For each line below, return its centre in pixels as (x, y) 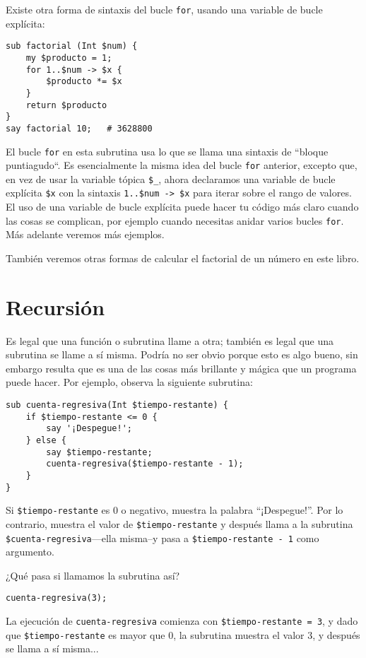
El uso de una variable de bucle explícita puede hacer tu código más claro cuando (182, 207)
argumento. (30, 552)
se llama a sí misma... (52, 648)
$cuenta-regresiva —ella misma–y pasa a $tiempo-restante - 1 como (163, 537)
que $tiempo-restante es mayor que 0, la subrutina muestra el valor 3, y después (183, 634)
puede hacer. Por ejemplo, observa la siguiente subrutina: (129, 382)
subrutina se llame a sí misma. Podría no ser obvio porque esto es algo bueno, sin (182, 354)
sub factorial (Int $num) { (72, 46)
